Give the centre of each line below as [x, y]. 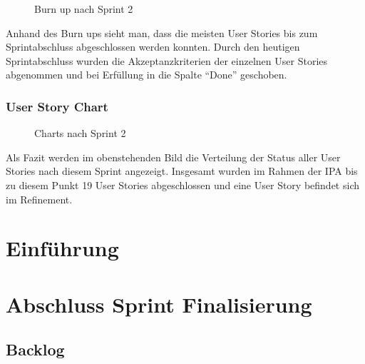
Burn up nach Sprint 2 [84, 9]
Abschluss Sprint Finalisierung [159, 304]
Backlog [35, 349]
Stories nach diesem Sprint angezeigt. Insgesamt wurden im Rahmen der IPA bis [182, 171]
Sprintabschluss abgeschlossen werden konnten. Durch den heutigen [153, 47]
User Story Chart [57, 106]
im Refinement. [39, 199]
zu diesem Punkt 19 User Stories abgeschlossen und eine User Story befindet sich [182, 184]
